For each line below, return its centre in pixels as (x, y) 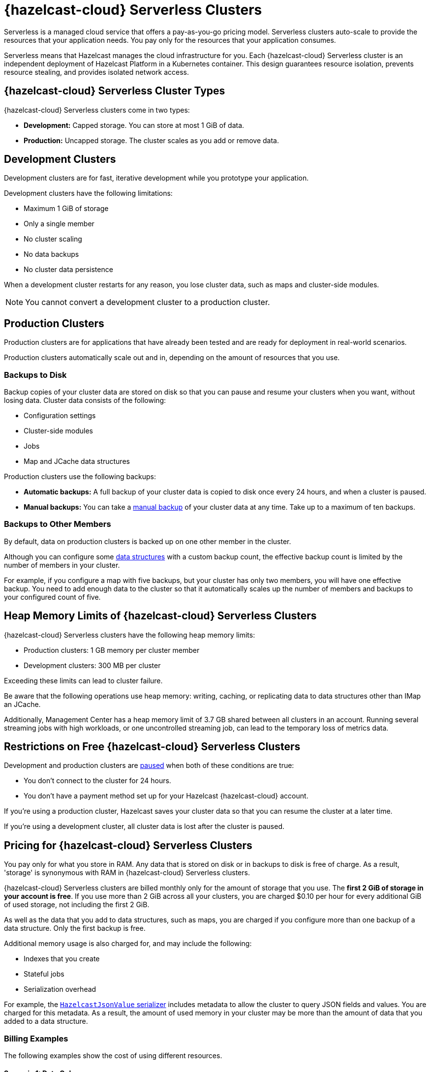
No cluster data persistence (68, 270)
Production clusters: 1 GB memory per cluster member (112, 650)
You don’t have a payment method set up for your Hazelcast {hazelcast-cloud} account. (166, 796)
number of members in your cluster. (62, 565)
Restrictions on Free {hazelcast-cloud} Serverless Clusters (152, 747)
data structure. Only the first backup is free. (75, 928)
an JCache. (22, 704)
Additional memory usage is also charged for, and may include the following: (128, 944)
